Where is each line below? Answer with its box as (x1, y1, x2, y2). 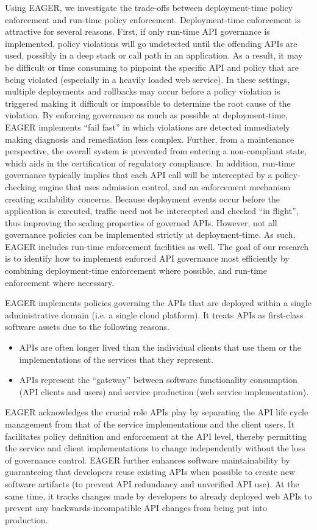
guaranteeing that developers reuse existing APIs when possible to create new (5, 465, 295, 478)
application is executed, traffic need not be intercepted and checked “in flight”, (5, 204, 299, 217)
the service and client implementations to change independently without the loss (5, 442, 305, 454)
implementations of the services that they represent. (19, 353, 213, 365)
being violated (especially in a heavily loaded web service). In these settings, (5, 73, 290, 85)
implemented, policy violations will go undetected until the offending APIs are (5, 37, 297, 49)
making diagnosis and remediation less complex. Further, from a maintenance (5, 132, 294, 145)
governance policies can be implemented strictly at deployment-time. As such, (5, 228, 296, 241)
